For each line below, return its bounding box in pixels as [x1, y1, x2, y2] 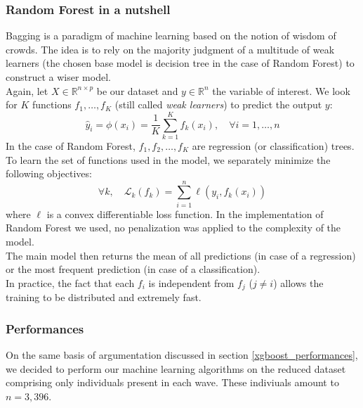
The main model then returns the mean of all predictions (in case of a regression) [6, 248, 356, 262]
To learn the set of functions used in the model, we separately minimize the [6, 152, 331, 167]
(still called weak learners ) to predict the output [114, 97, 322, 112]
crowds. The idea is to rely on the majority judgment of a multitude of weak [6, 42, 335, 56]
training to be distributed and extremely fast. [6, 290, 202, 305]
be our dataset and [96, 83, 178, 98]
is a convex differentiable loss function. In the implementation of [46, 206, 324, 221]
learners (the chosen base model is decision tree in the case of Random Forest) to [6, 56, 355, 70]
